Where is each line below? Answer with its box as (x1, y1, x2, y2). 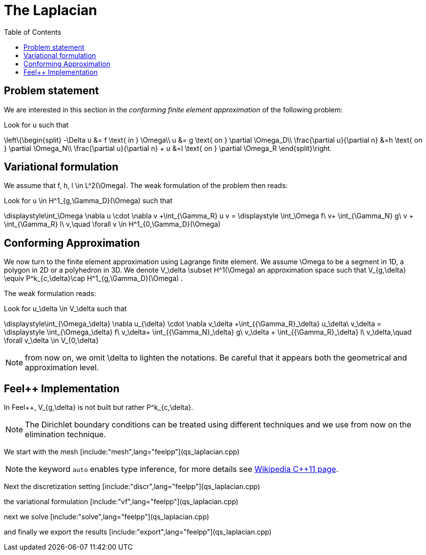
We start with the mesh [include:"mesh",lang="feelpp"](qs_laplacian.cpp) (4, 448, 240, 456)
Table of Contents (4, 27, 62, 36)
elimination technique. (25, 429, 106, 440)
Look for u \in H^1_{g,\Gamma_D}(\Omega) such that (4, 196, 172, 205)
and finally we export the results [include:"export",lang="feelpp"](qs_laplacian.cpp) (4, 528, 272, 536)
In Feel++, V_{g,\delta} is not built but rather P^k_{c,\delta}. (4, 403, 193, 412)
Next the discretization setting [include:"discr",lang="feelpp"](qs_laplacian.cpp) (4, 482, 260, 491)
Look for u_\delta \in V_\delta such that (4, 304, 127, 313)
